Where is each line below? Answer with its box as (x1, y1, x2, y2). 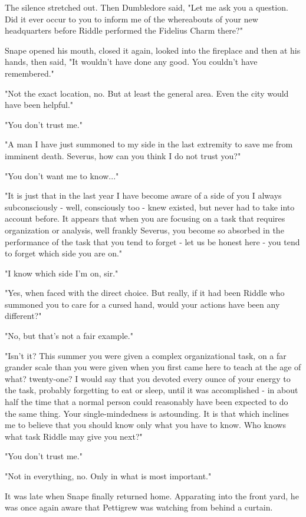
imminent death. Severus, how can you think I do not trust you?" (5, 149, 241, 162)
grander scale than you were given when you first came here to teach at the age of (5, 361, 301, 373)
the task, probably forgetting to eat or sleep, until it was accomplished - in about (5, 384, 298, 396)
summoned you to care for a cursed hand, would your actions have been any (5, 298, 280, 310)
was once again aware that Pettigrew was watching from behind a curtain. (5, 501, 273, 513)
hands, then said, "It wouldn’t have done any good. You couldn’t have (5, 55, 258, 68)
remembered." (5, 67, 54, 79)
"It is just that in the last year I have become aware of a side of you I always (5, 189, 282, 202)
